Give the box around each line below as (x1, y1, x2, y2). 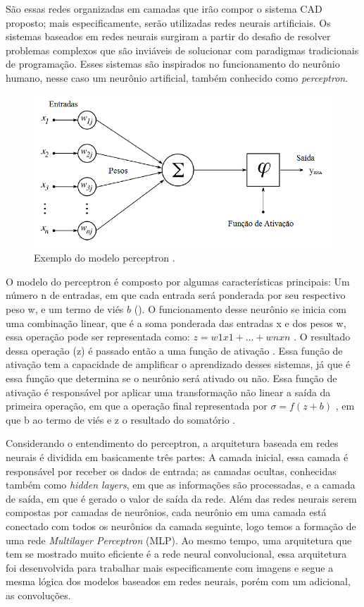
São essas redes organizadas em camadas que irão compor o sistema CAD (6, 1, 322, 16)
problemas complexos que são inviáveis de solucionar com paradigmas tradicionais (6, 42, 359, 57)
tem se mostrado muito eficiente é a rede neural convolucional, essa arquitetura (6, 546, 347, 561)
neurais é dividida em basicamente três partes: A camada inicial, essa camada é (6, 449, 349, 464)
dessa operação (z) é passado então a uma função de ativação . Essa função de (6, 343, 343, 357)
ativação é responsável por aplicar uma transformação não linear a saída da (6, 384, 331, 399)
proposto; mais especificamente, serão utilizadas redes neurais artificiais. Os (6, 15, 331, 30)
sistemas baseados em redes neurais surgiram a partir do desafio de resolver (6, 29, 331, 44)
